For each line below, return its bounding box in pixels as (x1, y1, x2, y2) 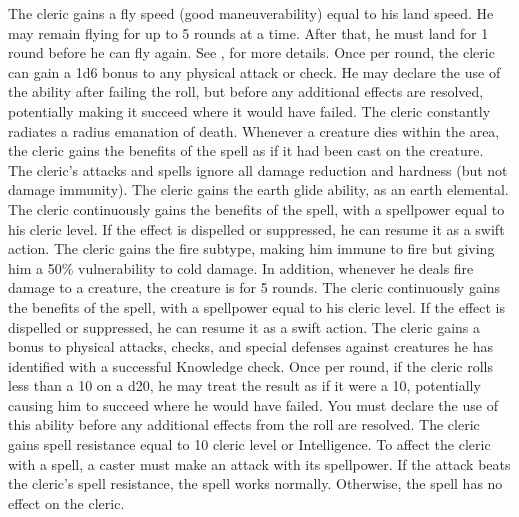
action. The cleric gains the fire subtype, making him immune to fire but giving (8, 238, 495, 259)
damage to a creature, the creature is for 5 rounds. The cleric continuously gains (8, 277, 501, 298)
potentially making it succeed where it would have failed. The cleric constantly (8, 100, 491, 121)
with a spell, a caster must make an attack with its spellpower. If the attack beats (8, 453, 511, 474)
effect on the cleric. (8, 492, 125, 513)
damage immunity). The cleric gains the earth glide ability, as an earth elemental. (8, 179, 509, 200)
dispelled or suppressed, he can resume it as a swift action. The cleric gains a (8, 316, 481, 337)
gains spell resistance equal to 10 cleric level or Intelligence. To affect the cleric (8, 434, 491, 455)
